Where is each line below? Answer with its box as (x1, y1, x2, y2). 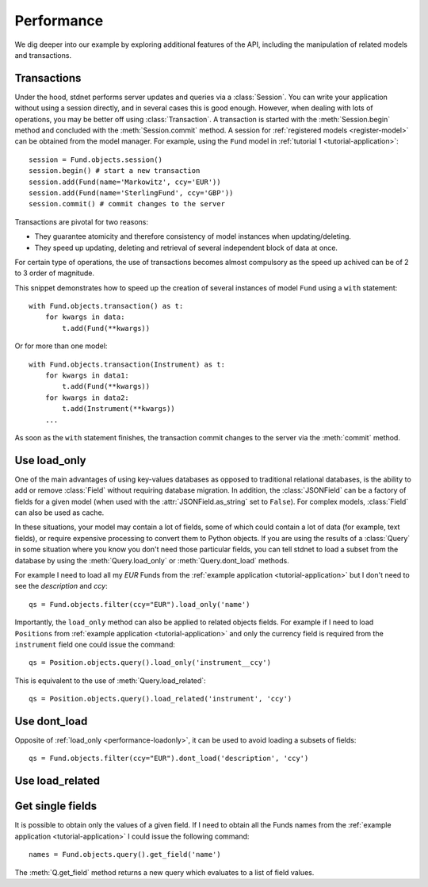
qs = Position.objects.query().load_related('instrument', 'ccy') (29, 694, 292, 704)
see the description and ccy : (14, 582, 108, 591)
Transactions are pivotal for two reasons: (14, 217, 149, 226)
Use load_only (14, 453, 86, 467)
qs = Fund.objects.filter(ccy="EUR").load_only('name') (29, 600, 250, 609)
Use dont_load (14, 714, 88, 728)
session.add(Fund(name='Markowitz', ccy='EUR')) (29, 177, 221, 186)
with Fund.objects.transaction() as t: (29, 301, 184, 311)
